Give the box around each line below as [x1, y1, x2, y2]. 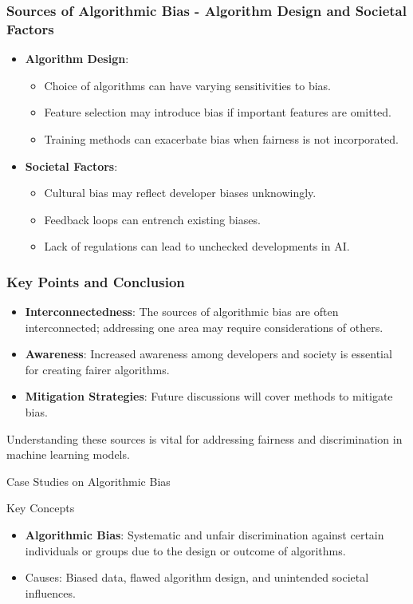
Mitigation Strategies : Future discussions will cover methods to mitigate [25, 388, 393, 405]
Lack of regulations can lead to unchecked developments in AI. [44, 238, 350, 255]
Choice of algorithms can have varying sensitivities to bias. [44, 77, 331, 93]
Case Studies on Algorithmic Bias [6, 472, 171, 489]
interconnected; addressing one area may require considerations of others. [25, 318, 383, 335]
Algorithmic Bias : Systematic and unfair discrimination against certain [25, 527, 384, 543]
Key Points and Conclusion [6, 271, 185, 291]
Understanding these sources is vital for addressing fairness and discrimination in [6, 430, 403, 447]
